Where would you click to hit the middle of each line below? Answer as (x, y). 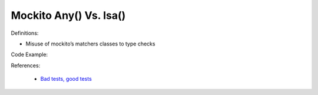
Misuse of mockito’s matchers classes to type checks (90, 44)
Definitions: (25, 33)
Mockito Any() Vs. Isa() (68, 15)
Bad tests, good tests (66, 79)
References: (26, 65)
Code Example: (29, 55)
